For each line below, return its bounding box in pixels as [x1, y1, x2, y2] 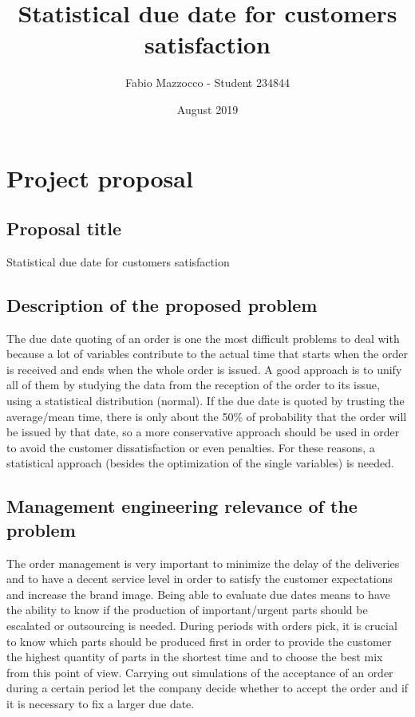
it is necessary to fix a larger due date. [6, 695, 195, 711]
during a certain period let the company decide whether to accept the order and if [6, 680, 409, 696]
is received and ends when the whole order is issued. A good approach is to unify [6, 360, 402, 377]
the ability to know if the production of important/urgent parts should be [6, 601, 368, 618]
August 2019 [176, 100, 239, 117]
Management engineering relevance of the [6, 494, 358, 518]
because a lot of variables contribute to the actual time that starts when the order [6, 345, 408, 362]
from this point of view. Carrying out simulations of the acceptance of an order [6, 664, 393, 680]
